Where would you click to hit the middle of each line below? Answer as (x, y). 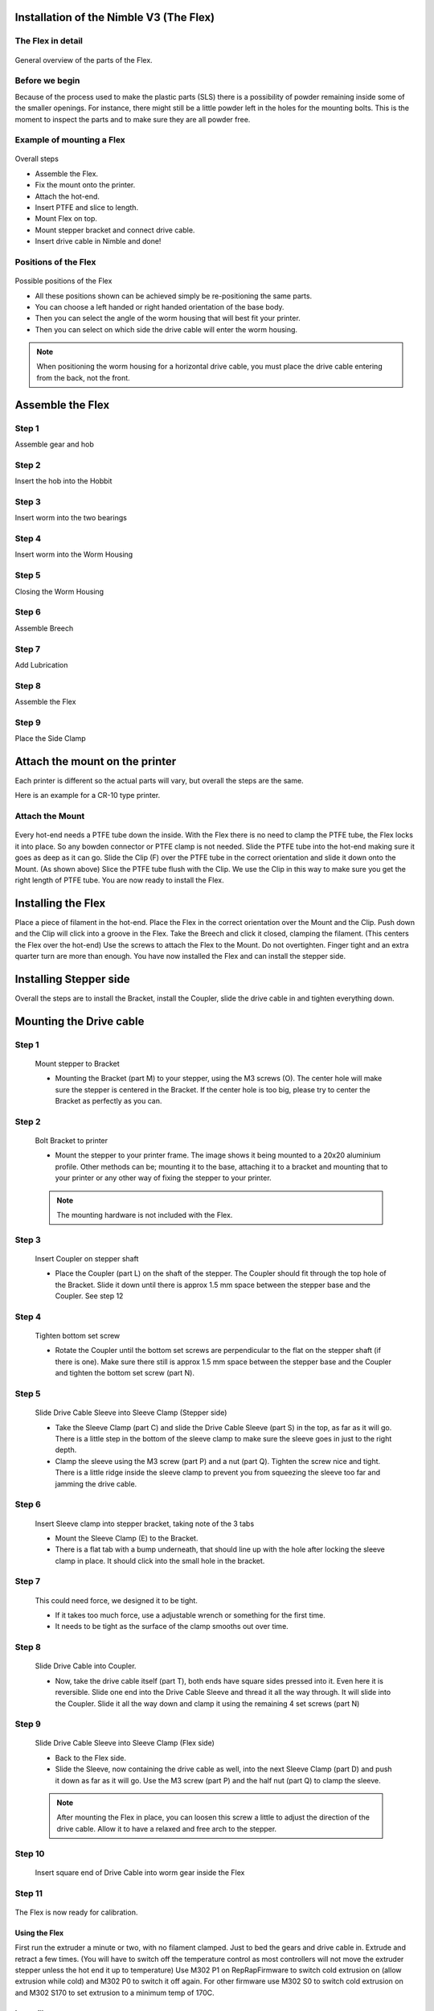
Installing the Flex (60, 903)
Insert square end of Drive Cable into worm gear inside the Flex (140, 1872)
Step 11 (29, 1893)
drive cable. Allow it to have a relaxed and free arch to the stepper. (167, 1828)
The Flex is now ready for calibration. (76, 1912)
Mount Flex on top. (66, 219)
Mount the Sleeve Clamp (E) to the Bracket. (127, 1538)
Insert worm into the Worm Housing (74, 554)
